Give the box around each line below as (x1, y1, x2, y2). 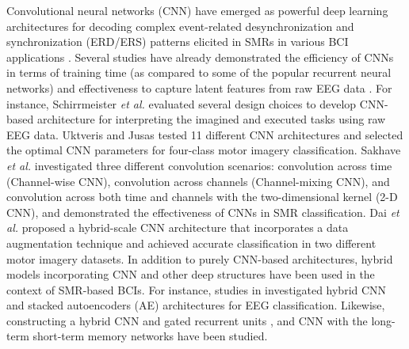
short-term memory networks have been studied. (32, 328, 268, 344)
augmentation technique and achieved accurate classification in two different (6, 234, 377, 251)
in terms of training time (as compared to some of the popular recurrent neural (6, 64, 392, 81)
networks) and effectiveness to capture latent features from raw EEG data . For (6, 79, 392, 96)
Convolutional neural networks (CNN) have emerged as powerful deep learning (6, 2, 388, 18)
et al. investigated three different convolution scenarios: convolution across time (6, 157, 392, 173)
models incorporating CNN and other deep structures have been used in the (6, 266, 375, 283)
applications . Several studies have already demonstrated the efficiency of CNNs (6, 48, 394, 65)
